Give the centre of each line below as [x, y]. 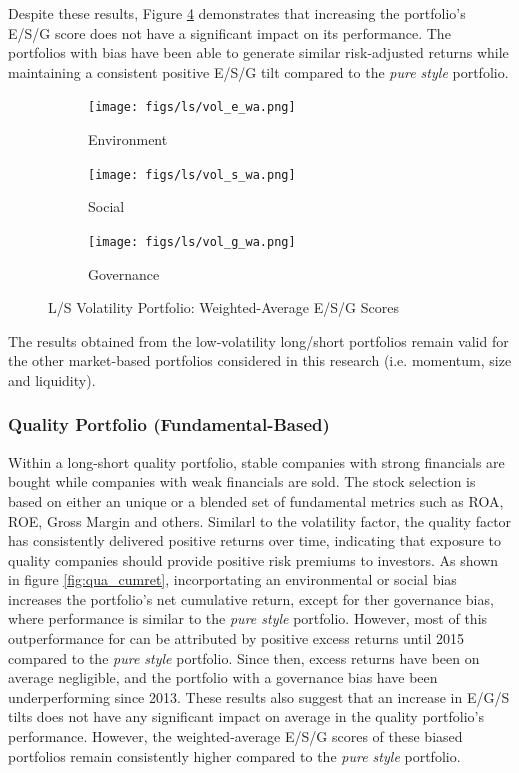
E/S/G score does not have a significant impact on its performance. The [229, 32]
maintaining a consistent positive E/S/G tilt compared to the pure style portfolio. [258, 71]
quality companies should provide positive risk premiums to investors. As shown [253, 559]
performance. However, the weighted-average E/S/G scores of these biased [235, 736]
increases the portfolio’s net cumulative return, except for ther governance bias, [251, 598]
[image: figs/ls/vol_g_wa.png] [192, 241]
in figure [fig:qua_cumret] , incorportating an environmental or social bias [232, 579]
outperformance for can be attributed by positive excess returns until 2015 [236, 638]
